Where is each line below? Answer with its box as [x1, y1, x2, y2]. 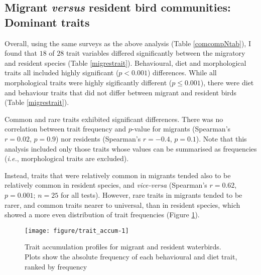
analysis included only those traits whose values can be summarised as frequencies [5, 143, 257, 154]
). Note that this [196, 133, 247, 144]
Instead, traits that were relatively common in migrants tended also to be [5, 170, 231, 180]
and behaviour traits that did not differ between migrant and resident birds [5, 87, 237, 97]
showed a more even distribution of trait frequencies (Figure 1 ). [5, 209, 200, 220]
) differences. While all [147, 67, 217, 78]
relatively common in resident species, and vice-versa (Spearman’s [5, 180, 207, 190]
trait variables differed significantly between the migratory [66, 48, 245, 58]
